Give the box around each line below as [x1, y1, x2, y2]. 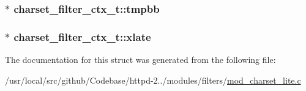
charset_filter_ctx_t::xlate [13, 29, 151, 44]
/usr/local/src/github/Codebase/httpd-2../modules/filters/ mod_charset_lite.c [5, 73, 301, 86]
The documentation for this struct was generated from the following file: [5, 53, 276, 66]
